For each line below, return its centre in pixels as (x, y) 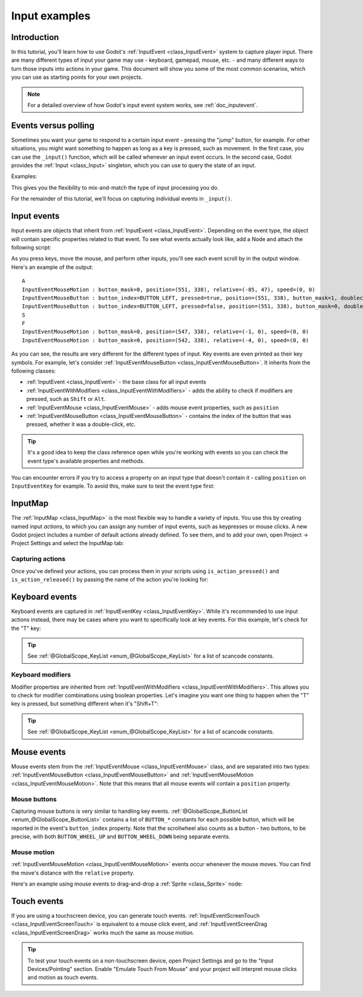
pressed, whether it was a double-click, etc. (81, 425)
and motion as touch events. (63, 978)
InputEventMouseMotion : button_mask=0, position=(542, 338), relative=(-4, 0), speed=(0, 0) (165, 340)
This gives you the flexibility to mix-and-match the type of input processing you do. (115, 187)
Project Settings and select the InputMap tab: (67, 543)
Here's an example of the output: (52, 267)
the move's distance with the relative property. (73, 873)
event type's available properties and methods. (86, 461)
